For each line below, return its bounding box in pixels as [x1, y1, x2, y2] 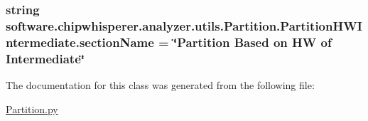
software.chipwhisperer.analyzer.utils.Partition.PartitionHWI [6, 16, 362, 34]
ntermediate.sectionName [6, 33, 154, 51]
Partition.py [6, 101, 58, 116]
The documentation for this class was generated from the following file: [6, 77, 315, 92]
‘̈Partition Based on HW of [173, 33, 332, 51]
